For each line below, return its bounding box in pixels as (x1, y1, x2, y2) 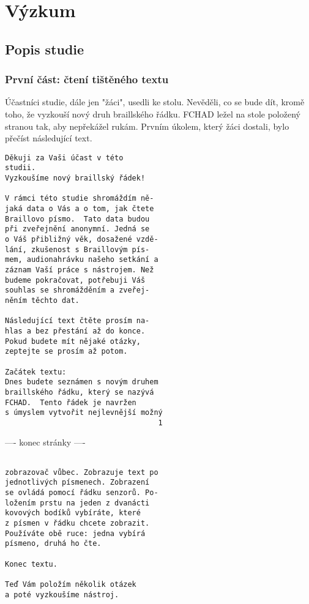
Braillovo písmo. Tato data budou (5, 214, 150, 223)
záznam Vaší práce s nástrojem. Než (5, 265, 154, 274)
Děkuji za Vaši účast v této (5, 153, 124, 162)
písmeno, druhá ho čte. (5, 539, 102, 548)
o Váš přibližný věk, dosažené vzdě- (5, 235, 158, 244)
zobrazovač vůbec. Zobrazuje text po (5, 468, 158, 477)
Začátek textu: (5, 367, 67, 376)
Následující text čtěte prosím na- (5, 316, 150, 326)
